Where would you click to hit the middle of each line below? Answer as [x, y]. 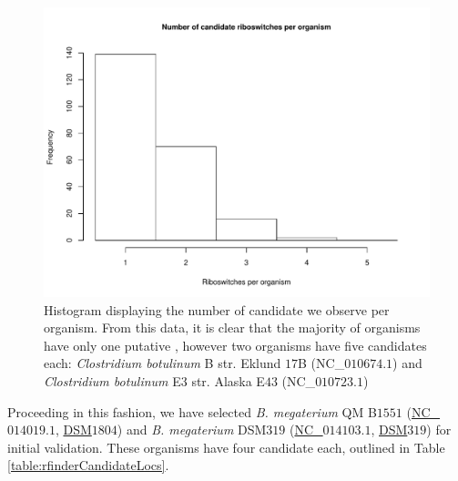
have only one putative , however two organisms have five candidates [235, 345]
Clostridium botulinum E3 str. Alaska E [154, 380]
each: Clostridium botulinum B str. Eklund [163, 363]
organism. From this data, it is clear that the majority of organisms [232, 327]
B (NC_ [321, 363]
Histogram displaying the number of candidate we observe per [217, 309]
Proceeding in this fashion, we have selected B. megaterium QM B [192, 411]
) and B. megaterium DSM [192, 430]
